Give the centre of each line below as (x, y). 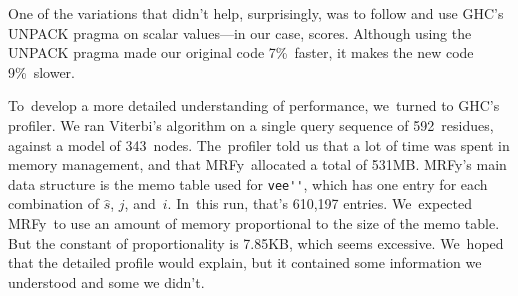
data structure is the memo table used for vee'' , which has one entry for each (248, 183)
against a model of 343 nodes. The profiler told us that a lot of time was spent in (259, 144)
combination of (54, 203)
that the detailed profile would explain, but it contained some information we (245, 262)
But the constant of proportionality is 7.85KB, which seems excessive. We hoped (256, 242)
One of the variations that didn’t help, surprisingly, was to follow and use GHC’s (256, 13)
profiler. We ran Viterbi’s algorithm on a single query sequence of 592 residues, (251, 124)
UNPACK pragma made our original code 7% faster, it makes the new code (241, 52)
